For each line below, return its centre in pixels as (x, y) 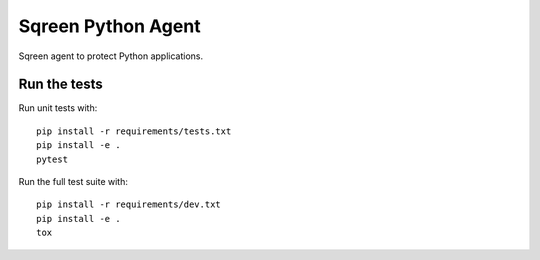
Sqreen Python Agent (109, 26)
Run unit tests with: (58, 108)
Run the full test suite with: (73, 182)
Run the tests (61, 84)
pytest (52, 159)
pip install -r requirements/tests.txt (134, 131)
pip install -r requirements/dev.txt (129, 204)
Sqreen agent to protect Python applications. (111, 56)
